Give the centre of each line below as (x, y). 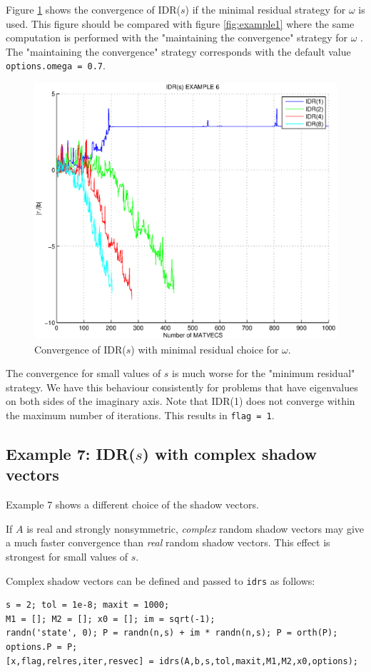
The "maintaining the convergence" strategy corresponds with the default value (178, 51)
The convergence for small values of (83, 373)
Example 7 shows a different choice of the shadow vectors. (132, 505)
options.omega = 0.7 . (56, 65)
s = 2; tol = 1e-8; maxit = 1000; (88, 605)
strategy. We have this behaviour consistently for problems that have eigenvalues (182, 387)
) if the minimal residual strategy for (265, 9)
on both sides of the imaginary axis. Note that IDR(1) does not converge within (181, 401)
